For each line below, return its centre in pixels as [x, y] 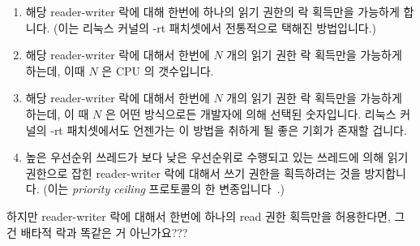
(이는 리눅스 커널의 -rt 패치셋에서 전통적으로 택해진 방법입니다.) [215, 27]
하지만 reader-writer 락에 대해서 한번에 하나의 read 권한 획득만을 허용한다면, [199, 216]
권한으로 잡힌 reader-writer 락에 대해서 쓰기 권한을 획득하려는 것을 [193, 173]
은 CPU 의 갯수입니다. [158, 70]
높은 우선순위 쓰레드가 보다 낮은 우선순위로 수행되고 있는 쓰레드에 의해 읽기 [217, 157]
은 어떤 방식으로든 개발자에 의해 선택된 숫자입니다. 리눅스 [251, 113]
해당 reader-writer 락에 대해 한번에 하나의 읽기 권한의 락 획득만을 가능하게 [212, 11]
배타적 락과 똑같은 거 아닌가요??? [104, 232]
